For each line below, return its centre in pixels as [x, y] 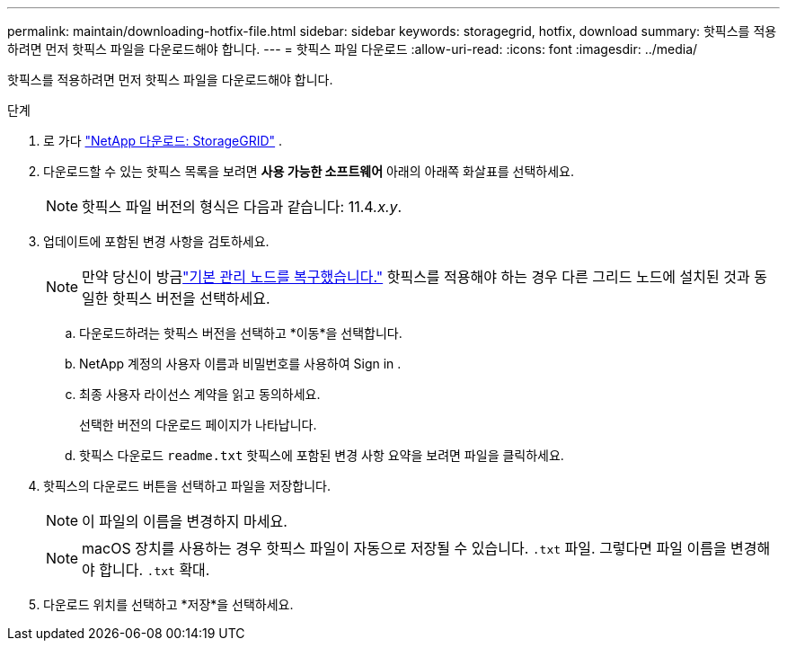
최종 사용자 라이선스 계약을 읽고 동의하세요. [200, 394]
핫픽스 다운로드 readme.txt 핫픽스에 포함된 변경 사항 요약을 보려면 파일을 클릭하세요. [322, 455]
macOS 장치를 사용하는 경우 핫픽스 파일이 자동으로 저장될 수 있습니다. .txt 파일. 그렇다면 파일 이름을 [404, 548]
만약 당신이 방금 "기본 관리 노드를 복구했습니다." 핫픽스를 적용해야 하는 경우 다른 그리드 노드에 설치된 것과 [416, 277]
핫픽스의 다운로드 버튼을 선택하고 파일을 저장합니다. [187, 486]
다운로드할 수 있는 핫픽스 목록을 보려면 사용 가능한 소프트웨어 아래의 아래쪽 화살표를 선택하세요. [309, 171]
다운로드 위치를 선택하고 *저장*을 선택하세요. [168, 604]
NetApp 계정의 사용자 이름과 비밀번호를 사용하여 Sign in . [240, 364]
